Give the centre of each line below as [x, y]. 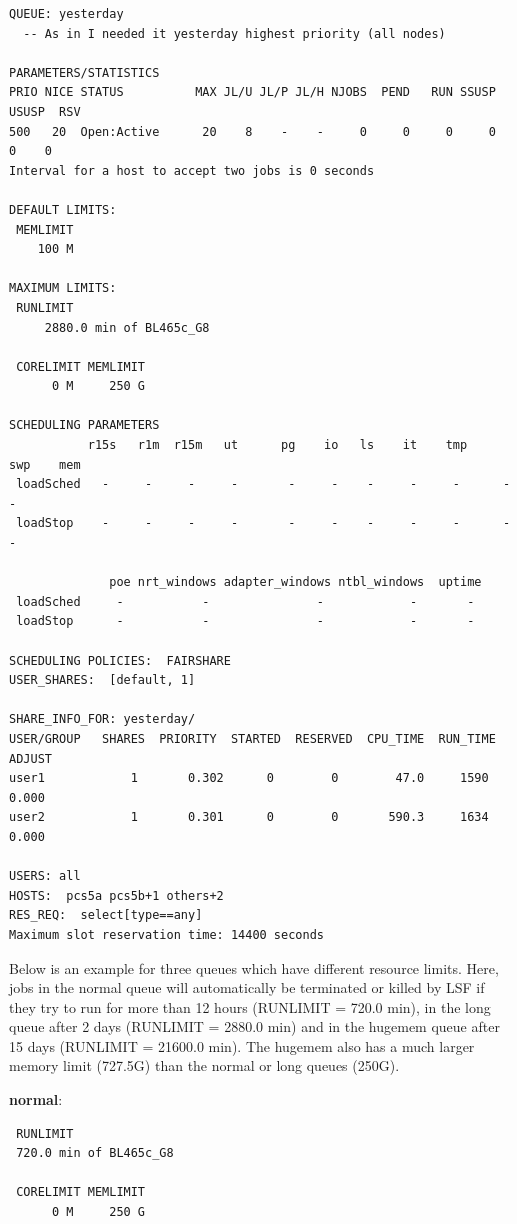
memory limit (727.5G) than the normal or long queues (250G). [204, 1065]
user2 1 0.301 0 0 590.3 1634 [249, 817]
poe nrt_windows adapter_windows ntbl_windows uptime [295, 582]
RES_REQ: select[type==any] [106, 915]
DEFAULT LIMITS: [63, 209]
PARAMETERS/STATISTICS [84, 72]
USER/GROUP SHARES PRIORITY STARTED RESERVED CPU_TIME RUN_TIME [252, 738]
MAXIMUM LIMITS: [63, 288]
